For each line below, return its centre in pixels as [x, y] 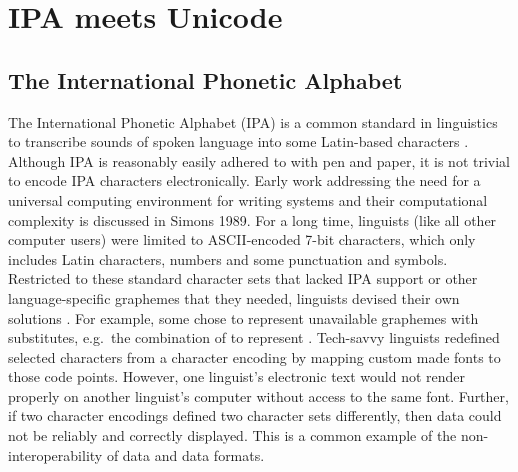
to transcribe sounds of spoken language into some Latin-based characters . [238, 141]
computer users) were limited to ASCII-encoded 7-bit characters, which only [242, 239]
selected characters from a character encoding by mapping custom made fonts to [254, 356]
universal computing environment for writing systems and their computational [248, 199]
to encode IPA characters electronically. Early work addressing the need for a [244, 180]
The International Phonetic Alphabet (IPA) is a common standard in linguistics [253, 121]
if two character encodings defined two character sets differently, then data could [255, 415]
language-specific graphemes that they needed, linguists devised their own [234, 297]
